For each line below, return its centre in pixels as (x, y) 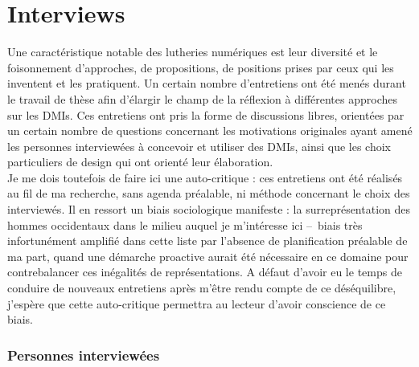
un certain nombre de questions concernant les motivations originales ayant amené (210, 130)
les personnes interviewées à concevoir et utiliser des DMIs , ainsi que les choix (199, 146)
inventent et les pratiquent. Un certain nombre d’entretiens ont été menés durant (207, 83)
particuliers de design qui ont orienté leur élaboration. (140, 162)
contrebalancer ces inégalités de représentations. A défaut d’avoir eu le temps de (205, 272)
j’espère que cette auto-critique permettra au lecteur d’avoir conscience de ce (197, 303)
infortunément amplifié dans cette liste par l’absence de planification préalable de (207, 241)
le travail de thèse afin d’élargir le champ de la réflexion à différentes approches (202, 98)
